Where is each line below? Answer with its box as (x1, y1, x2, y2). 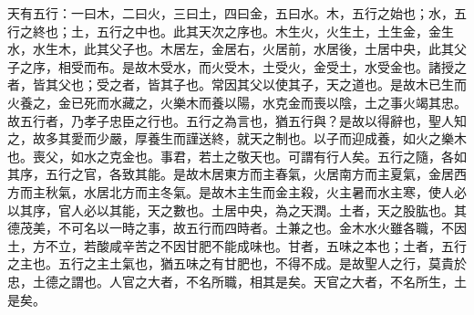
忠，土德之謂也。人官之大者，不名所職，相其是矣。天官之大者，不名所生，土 (7, 271, 467, 290)
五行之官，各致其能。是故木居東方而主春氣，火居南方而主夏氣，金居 (45, 164, 454, 184)
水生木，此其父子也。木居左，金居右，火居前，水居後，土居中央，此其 (32, 39, 454, 58)
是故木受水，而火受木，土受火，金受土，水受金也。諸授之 (121, 57, 467, 76)
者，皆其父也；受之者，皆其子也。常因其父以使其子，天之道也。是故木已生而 (7, 75, 467, 94)
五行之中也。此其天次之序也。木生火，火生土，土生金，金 (96, 21, 441, 40)
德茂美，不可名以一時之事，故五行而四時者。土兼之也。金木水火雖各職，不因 (7, 218, 467, 237)
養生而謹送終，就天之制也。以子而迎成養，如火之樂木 (147, 129, 467, 148)
